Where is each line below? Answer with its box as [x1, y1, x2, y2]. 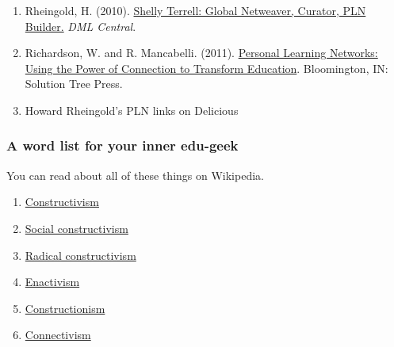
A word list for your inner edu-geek [6, 135, 239, 155]
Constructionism [25, 299, 105, 316]
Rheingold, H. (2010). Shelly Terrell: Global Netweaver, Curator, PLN [25, 2, 366, 18]
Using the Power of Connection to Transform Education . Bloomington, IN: [25, 59, 388, 76]
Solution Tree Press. [25, 75, 123, 92]
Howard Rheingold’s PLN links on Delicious [25, 101, 239, 118]
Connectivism [25, 326, 91, 343]
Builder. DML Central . [25, 17, 136, 34]
